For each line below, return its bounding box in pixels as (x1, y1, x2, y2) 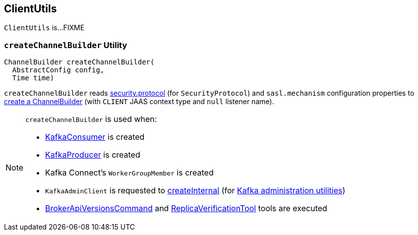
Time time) (12, 74, 55, 82)
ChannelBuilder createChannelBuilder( (4, 58, 155, 66)
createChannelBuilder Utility (4, 40, 127, 50)
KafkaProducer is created (45, 150, 140, 160)
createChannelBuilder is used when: (25, 114, 157, 124)
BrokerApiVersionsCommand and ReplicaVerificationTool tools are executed (45, 203, 327, 214)
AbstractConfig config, (12, 66, 105, 74)
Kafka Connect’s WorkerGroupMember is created (45, 168, 214, 178)
